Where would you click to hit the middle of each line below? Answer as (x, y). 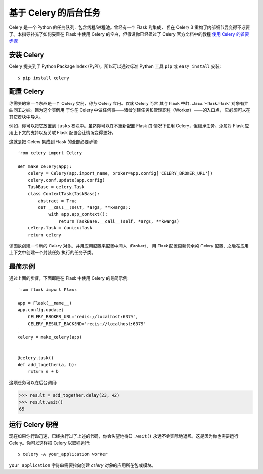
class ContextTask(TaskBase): (64, 194)
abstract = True (57, 201)
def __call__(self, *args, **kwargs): (85, 207)
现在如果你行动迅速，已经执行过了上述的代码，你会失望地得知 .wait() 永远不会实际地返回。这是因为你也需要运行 (124, 436)
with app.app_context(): (78, 214)
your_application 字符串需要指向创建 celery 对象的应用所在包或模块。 (82, 465)
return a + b (43, 371)
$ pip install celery (43, 78)
